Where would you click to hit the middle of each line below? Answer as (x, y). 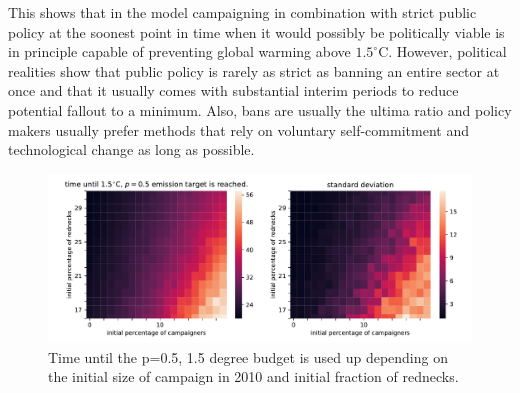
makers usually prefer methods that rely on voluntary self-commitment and (238, 129)
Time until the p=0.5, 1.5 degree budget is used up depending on (248, 356)
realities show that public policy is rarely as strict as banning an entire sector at (254, 70)
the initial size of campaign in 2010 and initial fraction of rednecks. (253, 376)
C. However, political (442, 51)
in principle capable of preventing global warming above (179, 51)
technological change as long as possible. (131, 149)
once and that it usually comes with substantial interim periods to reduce (233, 90)
